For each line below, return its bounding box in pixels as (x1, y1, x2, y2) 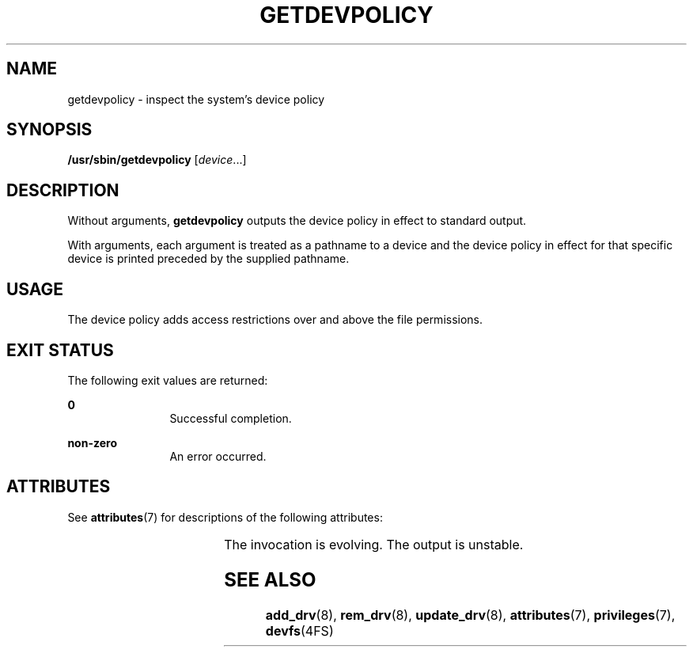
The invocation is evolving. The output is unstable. (224, 536, 524, 552)
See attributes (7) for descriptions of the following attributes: (67, 510, 383, 524)
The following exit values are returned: (67, 373, 268, 387)
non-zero (67, 435, 117, 450)
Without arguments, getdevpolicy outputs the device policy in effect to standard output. (67, 214, 527, 228)
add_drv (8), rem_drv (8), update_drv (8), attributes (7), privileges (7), (265, 606, 676, 623)
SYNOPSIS (6, 120, 93, 140)
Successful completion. (169, 411, 292, 425)
